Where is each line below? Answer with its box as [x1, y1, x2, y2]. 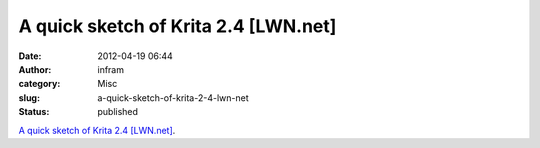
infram [97, 63, 125, 75]
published [97, 106, 139, 118]
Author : [18, 63, 52, 75]
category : [18, 78, 61, 90]
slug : [18, 91, 40, 104]
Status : [18, 106, 50, 118]
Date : [18, 50, 42, 62]
